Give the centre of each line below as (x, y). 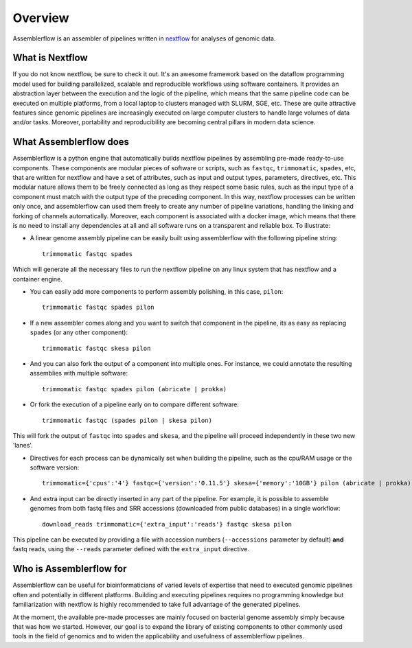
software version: (55, 467)
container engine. (38, 279)
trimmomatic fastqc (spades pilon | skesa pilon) (127, 420)
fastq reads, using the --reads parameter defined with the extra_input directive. (131, 549)
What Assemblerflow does (71, 142)
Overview (41, 18)
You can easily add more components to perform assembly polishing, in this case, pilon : (157, 291)
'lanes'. (23, 445)
